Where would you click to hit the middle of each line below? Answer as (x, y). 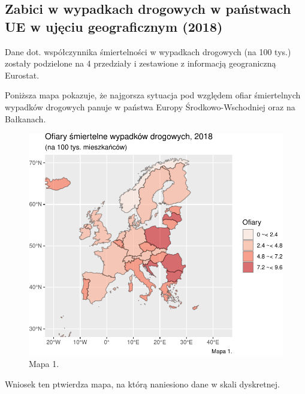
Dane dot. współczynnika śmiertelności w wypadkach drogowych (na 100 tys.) (148, 51)
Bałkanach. (25, 118)
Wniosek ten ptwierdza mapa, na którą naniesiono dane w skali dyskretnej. (142, 384)
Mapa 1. (44, 364)
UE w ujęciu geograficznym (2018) (114, 26)
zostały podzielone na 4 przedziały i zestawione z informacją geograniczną (141, 63)
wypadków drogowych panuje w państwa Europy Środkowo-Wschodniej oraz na (150, 106)
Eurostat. (22, 75)
